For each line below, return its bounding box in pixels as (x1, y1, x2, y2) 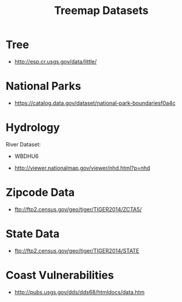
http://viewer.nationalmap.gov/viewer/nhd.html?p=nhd (14, 164, 150, 171)
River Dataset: (5, 140, 41, 148)
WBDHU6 (14, 153, 39, 160)
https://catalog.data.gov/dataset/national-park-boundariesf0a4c (14, 99, 176, 106)
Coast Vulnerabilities (5, 268, 114, 282)
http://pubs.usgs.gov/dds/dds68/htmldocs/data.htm (14, 288, 145, 295)
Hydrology (5, 121, 60, 134)
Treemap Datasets (53, 4, 149, 18)
